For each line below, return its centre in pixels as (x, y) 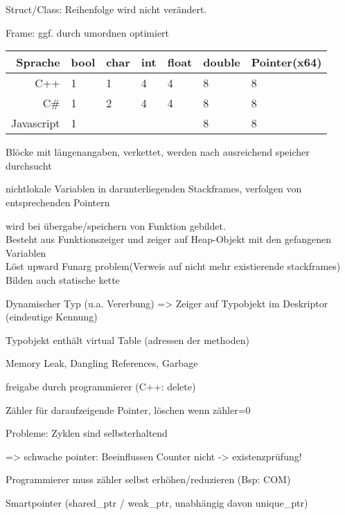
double (222, 62)
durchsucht (29, 165)
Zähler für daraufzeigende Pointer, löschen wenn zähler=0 (128, 409)
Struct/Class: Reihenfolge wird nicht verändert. (106, 9)
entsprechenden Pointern (58, 202)
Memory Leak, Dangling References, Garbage (102, 363)
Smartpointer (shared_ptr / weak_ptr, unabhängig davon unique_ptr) (157, 502)
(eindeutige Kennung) (52, 317)
